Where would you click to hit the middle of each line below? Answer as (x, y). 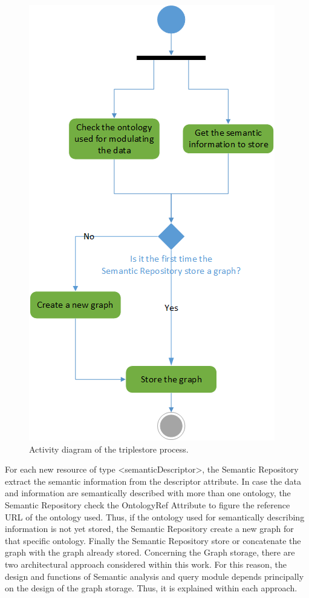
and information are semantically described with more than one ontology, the (148, 493)
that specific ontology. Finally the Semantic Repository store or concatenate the (153, 540)
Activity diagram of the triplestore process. (109, 449)
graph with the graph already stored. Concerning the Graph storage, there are (150, 552)
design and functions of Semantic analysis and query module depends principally (154, 576)
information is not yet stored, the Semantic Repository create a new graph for (149, 529)
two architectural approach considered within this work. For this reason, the (146, 564)
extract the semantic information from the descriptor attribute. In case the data (153, 481)
